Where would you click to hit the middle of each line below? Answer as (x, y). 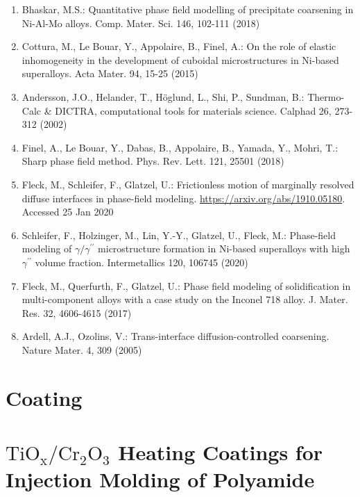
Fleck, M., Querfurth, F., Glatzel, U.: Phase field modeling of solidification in (186, 285)
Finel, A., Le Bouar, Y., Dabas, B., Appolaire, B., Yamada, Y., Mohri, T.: (180, 147)
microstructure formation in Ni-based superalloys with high (224, 249)
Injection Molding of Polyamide (160, 479)
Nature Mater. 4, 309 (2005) (82, 349)
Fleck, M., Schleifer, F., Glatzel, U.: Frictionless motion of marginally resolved (188, 184)
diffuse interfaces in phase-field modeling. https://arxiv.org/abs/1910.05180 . (183, 198)
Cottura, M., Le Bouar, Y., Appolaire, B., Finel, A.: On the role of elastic (179, 46)
